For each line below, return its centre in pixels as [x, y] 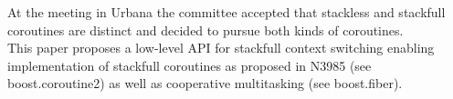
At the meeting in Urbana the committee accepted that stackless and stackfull [226, 12]
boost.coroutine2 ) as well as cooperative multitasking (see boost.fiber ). [205, 83]
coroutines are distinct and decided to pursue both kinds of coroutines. [205, 30]
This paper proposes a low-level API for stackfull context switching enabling [221, 48]
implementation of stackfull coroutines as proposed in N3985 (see [190, 65]
